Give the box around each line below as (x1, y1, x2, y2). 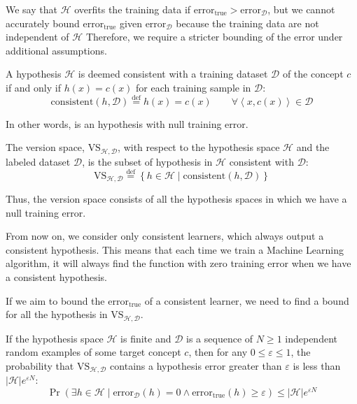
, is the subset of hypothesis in (82, 154, 213, 168)
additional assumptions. (6, 43, 107, 57)
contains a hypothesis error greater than (110, 358, 282, 373)
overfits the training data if (74, 2, 191, 16)
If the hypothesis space (6, 331, 104, 345)
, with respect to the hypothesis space (118, 140, 280, 154)
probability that (6, 358, 74, 373)
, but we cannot (267, 2, 335, 16)
